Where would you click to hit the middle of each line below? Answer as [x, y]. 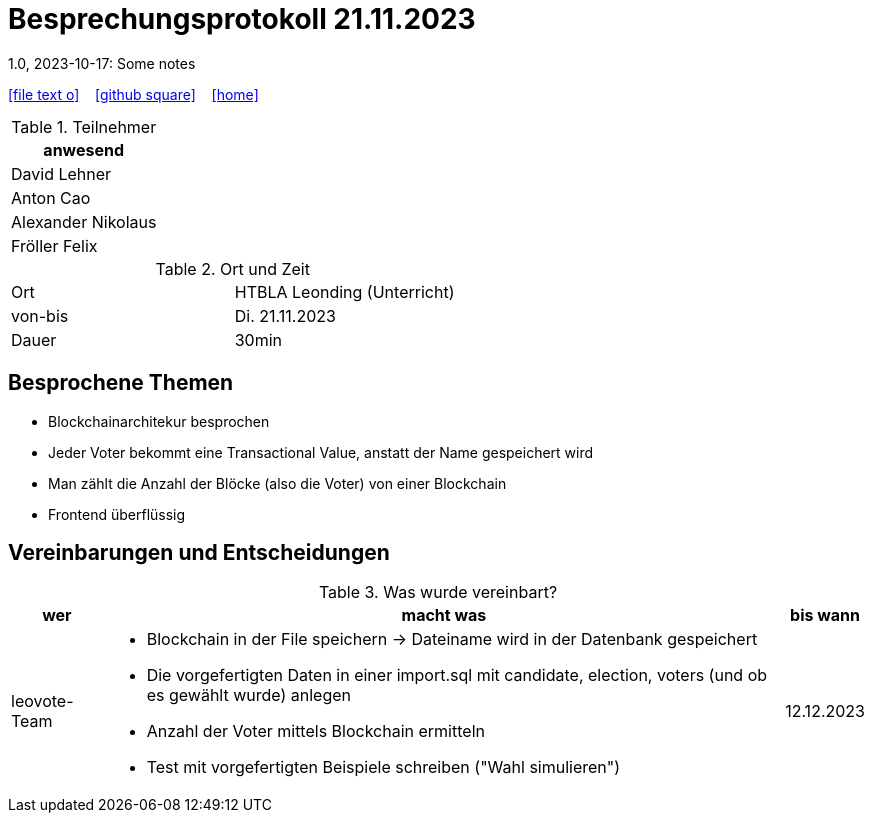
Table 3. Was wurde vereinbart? [438, 592]
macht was [444, 615]
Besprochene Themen [121, 383]
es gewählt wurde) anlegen [249, 695]
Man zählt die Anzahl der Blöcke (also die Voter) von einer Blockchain [277, 483]
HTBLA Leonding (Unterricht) [344, 291]
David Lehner [61, 173]
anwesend [84, 149]
